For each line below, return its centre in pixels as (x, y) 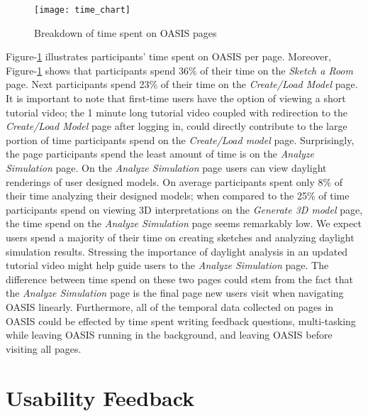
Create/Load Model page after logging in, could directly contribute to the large (177, 126)
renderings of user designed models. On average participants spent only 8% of (174, 181)
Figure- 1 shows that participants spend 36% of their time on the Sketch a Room (179, 70)
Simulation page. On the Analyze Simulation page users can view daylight (166, 168)
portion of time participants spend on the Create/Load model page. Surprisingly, (180, 139)
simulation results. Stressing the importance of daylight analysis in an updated (177, 251)
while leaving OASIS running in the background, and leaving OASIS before (169, 335)
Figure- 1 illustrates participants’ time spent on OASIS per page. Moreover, (168, 56)
